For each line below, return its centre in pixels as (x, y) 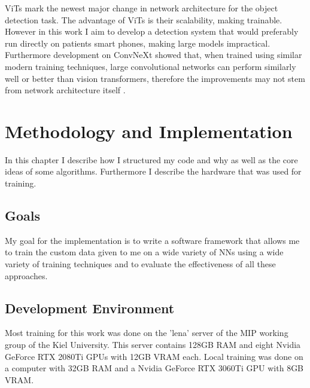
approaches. (26, 275)
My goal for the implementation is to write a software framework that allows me (152, 240)
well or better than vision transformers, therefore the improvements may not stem (155, 78)
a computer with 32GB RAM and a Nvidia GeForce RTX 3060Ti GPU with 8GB (154, 368)
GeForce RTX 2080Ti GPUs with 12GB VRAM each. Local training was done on (154, 356)
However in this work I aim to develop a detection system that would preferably (152, 31)
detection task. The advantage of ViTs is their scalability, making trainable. (144, 19)
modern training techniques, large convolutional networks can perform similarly (151, 66)
